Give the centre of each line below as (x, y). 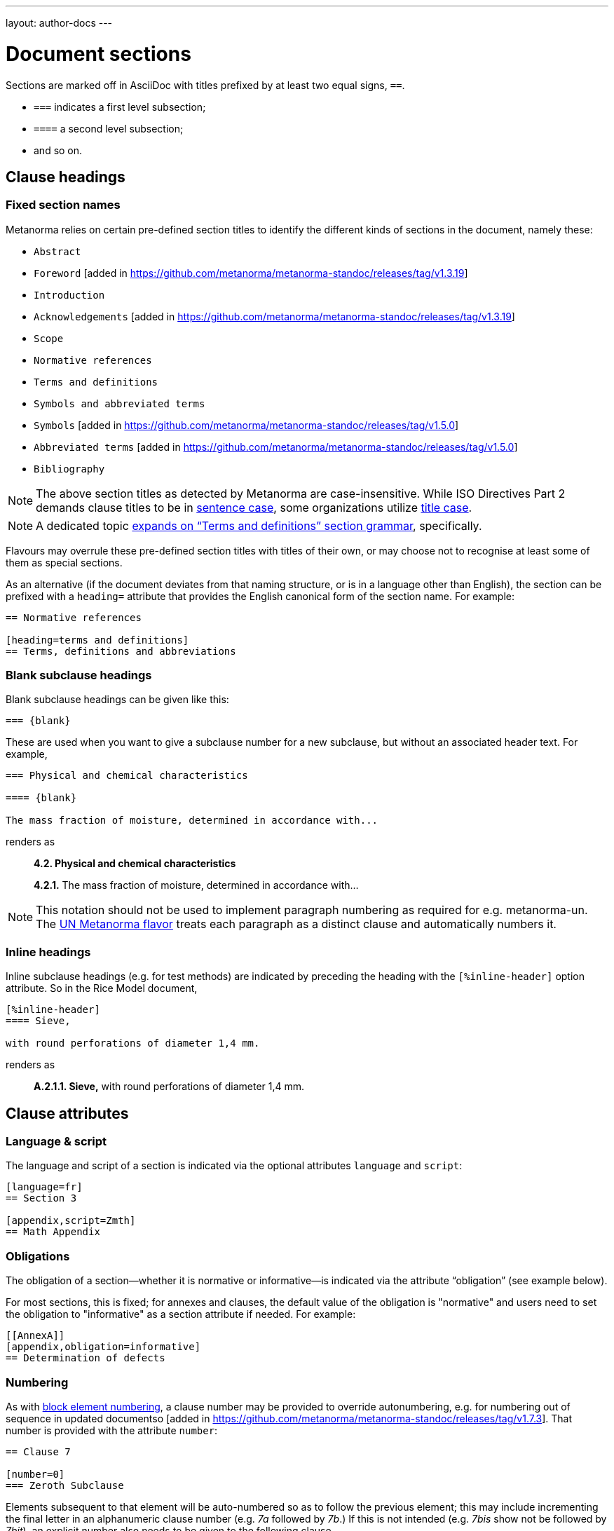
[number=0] (35, 1474)
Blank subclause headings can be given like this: (117, 700)
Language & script (56, 1142)
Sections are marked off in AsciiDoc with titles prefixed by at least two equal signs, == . (205, 85)
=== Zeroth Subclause (65, 1485)
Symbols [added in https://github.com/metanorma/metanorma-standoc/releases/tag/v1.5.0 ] (246, 425)
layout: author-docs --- (59, 23)
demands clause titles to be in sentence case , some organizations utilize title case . (254, 507)
